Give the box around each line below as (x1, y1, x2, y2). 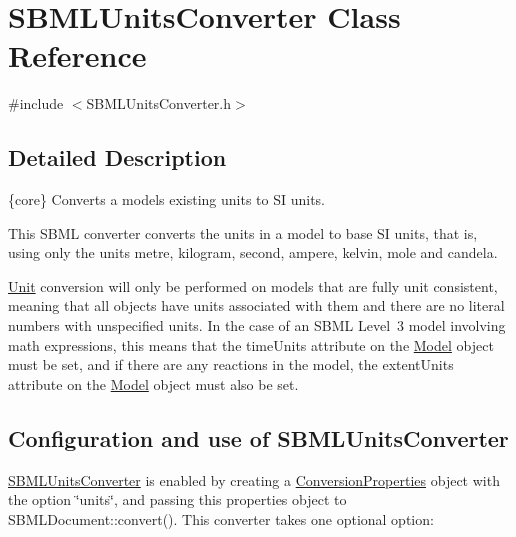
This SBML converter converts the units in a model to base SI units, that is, (8, 222, 478, 243)
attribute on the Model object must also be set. (8, 373, 299, 394)
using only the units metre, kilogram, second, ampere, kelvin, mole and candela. (8, 242, 498, 263)
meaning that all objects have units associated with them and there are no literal (8, 295, 505, 316)
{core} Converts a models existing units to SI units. (8, 189, 326, 210)
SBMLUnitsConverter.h (86, 93, 232, 114)
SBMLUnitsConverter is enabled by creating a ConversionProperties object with (8, 469, 500, 490)
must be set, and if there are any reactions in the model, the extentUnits (8, 354, 454, 375)
